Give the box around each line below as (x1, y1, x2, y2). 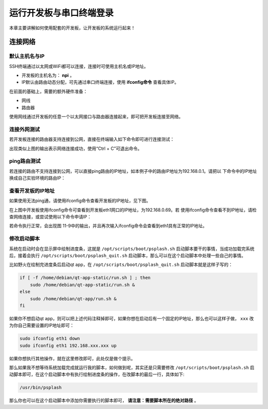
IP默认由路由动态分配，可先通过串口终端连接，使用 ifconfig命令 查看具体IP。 (21, 79, 179, 85)
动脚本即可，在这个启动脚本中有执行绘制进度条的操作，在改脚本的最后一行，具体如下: (9, 371, 185, 377)
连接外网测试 (9, 126, 40, 133)
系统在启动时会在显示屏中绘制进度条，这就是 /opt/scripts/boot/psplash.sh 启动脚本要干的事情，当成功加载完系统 (9, 246, 255, 252)
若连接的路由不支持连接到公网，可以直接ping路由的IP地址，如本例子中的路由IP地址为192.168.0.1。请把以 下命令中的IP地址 (9, 168, 257, 174)
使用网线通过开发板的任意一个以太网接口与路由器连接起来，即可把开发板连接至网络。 (9, 114, 183, 120)
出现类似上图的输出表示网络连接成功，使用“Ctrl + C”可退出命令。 (9, 145, 142, 151)
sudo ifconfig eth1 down (19, 336, 80, 341)
